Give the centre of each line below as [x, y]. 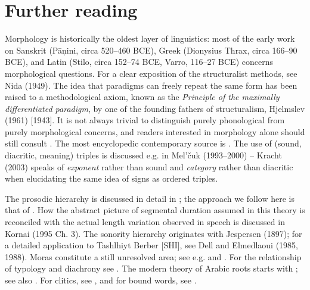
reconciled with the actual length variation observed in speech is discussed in [145, 222]
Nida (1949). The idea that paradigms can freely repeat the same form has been [151, 85]
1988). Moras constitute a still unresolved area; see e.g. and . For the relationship [153, 256]
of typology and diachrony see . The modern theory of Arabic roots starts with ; [151, 268]
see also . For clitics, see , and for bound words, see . [101, 280]
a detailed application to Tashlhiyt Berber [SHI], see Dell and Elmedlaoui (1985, [152, 245]
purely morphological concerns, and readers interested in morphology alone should [155, 131]
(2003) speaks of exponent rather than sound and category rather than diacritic [149, 166]
